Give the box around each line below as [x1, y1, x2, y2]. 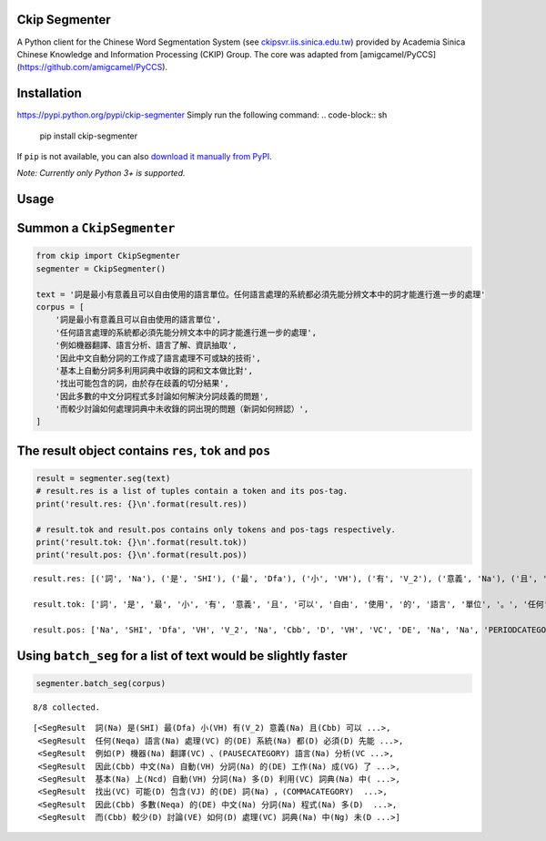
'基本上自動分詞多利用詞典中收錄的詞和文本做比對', [55, 365, 254, 375]
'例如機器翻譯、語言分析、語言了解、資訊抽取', [55, 340, 238, 351]
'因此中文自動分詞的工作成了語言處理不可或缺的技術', [55, 353, 261, 364]
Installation [16, 86, 82, 101]
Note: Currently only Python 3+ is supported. [16, 168, 186, 179]
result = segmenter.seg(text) [35, 474, 171, 484]
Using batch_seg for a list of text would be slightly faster [16, 648, 348, 663]
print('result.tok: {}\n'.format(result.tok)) [35, 538, 248, 548]
